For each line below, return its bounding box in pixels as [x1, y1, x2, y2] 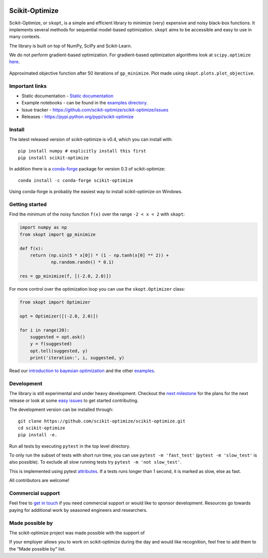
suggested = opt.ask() [30, 334, 85, 340]
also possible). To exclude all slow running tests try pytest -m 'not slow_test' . [9, 459, 182, 465]
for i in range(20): [19, 327, 69, 333]
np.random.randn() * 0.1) [51, 259, 114, 265]
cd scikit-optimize [18, 425, 66, 431]
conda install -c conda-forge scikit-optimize [18, 177, 134, 183]
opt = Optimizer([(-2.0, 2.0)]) [19, 313, 99, 319]
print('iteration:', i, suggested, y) [30, 355, 125, 361]
